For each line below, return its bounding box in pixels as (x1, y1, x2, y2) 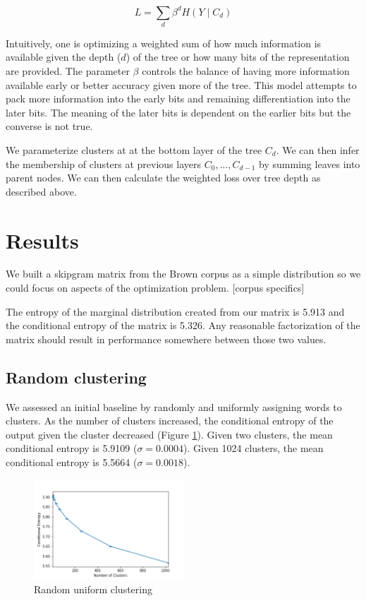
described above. (6, 184, 77, 198)
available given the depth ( (6, 49, 121, 64)
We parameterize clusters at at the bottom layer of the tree (6, 142, 262, 157)
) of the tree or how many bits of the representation (126, 49, 350, 64)
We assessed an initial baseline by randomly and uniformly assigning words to (6, 399, 342, 414)
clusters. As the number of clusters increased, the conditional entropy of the (6, 413, 334, 428)
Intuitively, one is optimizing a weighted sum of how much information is (6, 35, 322, 50)
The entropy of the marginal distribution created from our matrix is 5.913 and (6, 304, 345, 319)
